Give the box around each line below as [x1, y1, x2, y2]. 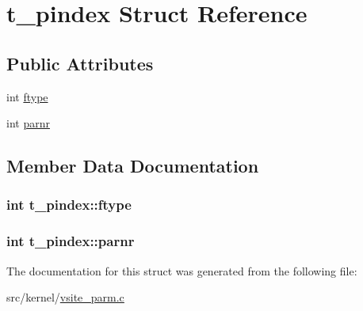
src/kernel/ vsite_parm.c [6, 289, 124, 305]
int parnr [6, 115, 50, 131]
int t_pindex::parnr [6, 231, 135, 251]
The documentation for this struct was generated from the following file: [6, 262, 357, 279]
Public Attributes [6, 51, 154, 75]
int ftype [6, 88, 48, 104]
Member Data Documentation [6, 154, 259, 178]
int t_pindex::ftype [6, 195, 132, 214]
